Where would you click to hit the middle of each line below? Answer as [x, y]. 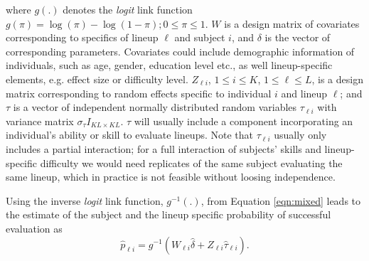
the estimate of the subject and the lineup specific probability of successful [169, 214]
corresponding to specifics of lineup [82, 37]
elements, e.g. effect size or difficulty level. [97, 79]
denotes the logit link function [128, 9]
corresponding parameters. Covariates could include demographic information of [180, 51]
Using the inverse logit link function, [85, 200]
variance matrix [40, 121]
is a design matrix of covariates [292, 23]
